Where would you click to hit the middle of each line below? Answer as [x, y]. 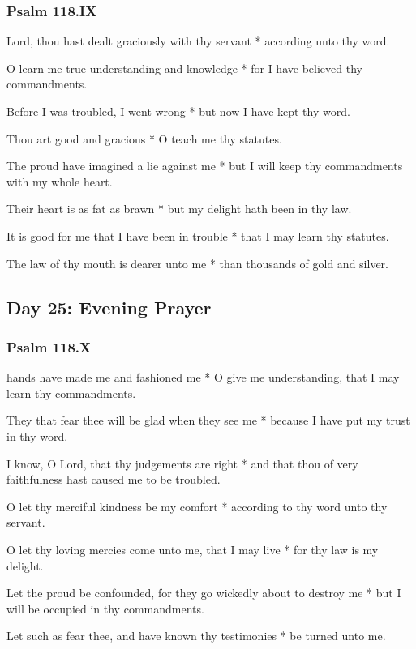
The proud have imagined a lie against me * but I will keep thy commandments [205, 166]
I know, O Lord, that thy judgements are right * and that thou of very [182, 463]
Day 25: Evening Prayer [109, 307]
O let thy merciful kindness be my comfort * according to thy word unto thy [197, 506]
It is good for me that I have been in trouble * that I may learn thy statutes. [198, 235]
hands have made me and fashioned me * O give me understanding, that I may [203, 377]
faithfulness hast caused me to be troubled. [114, 479]
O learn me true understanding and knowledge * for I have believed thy [184, 68]
